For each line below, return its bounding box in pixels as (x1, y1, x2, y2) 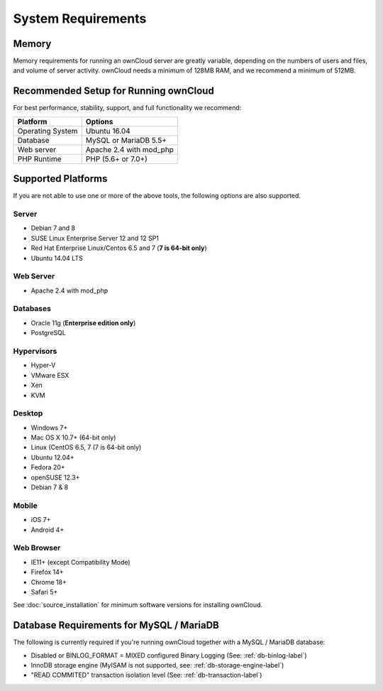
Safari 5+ (30, 587, 58, 596)
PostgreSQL (30, 329, 67, 337)
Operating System (17, 126, 78, 136)
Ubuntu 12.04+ (30, 453, 74, 462)
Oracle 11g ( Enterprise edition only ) (30, 318, 136, 327)
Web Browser (13, 543, 61, 553)
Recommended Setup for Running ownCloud (13, 85, 214, 97)
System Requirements (13, 11, 147, 26)
